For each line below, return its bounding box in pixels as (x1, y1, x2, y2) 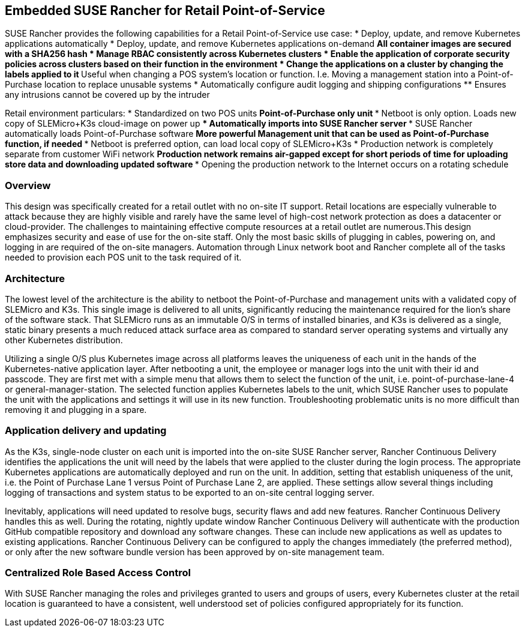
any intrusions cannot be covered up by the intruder (5, 89, 210, 100)
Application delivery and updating (5, 424, 167, 437)
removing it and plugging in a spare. (5, 404, 147, 415)
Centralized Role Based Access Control (5, 567, 191, 579)
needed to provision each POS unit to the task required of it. (5, 252, 242, 263)
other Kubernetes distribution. (5, 334, 123, 345)
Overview (5, 179, 51, 191)
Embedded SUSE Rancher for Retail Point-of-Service (5, 3, 325, 18)
